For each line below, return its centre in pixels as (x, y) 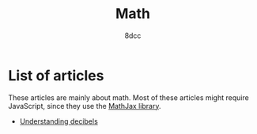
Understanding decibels (59, 121)
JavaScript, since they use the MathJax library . (85, 106)
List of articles (56, 75)
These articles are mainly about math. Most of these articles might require (128, 97)
